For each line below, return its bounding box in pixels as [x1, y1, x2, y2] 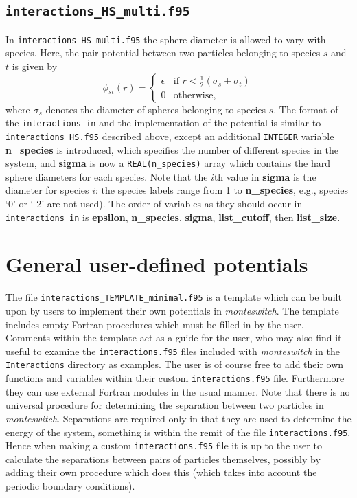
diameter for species [5, 183, 89, 197]
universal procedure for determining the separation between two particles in [5, 398, 324, 412]
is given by [12, 59, 58, 73]
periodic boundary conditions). [5, 479, 135, 493]
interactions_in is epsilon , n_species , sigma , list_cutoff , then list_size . [5, 210, 341, 224]
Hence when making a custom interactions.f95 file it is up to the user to [5, 438, 322, 453]
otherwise [173, 91, 214, 101]
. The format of [273, 102, 338, 116]
